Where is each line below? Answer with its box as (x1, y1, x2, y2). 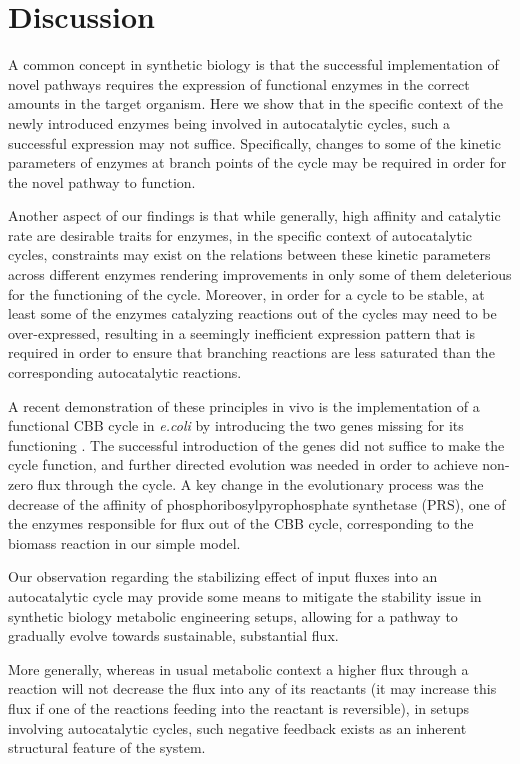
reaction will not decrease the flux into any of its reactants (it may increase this (8, 678, 497, 699)
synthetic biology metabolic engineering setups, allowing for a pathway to (8, 605, 458, 626)
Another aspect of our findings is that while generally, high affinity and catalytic (8, 205, 501, 226)
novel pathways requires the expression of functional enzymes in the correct (8, 73, 470, 94)
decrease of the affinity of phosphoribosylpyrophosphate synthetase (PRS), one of (8, 493, 506, 514)
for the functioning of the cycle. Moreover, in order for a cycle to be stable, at (8, 283, 485, 304)
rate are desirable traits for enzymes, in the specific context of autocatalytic (8, 224, 473, 245)
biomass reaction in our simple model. (8, 532, 241, 553)
